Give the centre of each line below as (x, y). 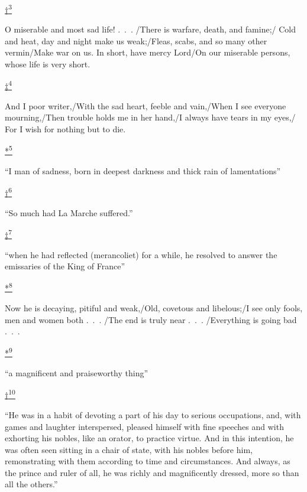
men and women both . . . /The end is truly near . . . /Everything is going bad (151, 319)
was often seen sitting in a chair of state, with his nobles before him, (129, 449)
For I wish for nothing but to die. (65, 129)
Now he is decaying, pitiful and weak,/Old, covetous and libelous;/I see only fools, (154, 308)
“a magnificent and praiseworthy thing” (77, 373)
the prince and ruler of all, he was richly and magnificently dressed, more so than (152, 472)
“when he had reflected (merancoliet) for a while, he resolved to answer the (141, 254)
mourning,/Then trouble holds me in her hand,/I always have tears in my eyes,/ (150, 117)
